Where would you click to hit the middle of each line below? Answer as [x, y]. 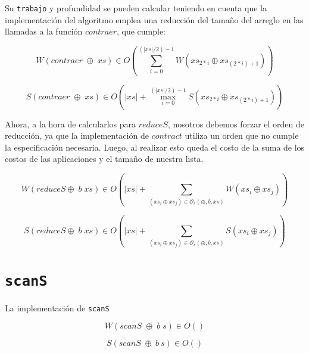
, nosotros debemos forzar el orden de [236, 124]
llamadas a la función [44, 31]
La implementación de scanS [57, 307]
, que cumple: [141, 31]
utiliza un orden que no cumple [242, 135]
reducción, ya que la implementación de [77, 135]
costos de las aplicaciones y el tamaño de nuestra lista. [104, 159]
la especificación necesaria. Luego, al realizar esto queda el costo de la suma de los [155, 147]
